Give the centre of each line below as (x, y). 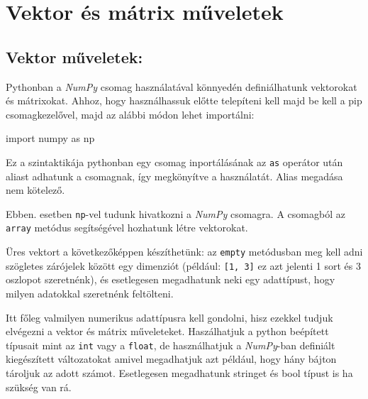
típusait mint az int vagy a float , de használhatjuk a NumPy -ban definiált (171, 345)
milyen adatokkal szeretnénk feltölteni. (90, 294)
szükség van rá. (39, 387)
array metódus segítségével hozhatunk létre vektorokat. (127, 228)
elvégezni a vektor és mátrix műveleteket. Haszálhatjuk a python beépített (167, 331)
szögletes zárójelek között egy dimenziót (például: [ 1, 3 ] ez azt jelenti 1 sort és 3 (184, 265)
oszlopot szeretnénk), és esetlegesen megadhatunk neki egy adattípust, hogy (171, 279)
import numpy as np (50, 138)
